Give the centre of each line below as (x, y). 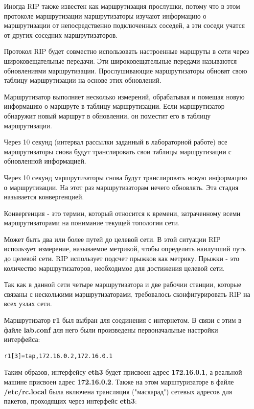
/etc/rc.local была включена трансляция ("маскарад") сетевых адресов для (118, 391)
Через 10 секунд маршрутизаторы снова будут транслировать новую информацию (126, 177)
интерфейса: (22, 339)
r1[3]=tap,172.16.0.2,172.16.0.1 (58, 356)
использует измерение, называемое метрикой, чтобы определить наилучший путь (125, 249)
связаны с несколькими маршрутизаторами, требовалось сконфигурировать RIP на (127, 294)
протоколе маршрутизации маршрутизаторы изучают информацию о (105, 15)
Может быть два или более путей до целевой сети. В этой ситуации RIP (112, 239)
